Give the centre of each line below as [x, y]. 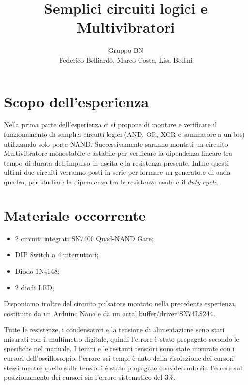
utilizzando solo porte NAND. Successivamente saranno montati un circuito [116, 143]
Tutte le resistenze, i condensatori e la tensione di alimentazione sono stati [114, 329]
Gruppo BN [126, 50]
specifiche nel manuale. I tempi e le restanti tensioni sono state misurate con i [119, 348]
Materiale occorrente [75, 215]
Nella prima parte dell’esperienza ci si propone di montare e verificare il [110, 125]
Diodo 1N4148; [37, 271]
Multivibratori [126, 27]
